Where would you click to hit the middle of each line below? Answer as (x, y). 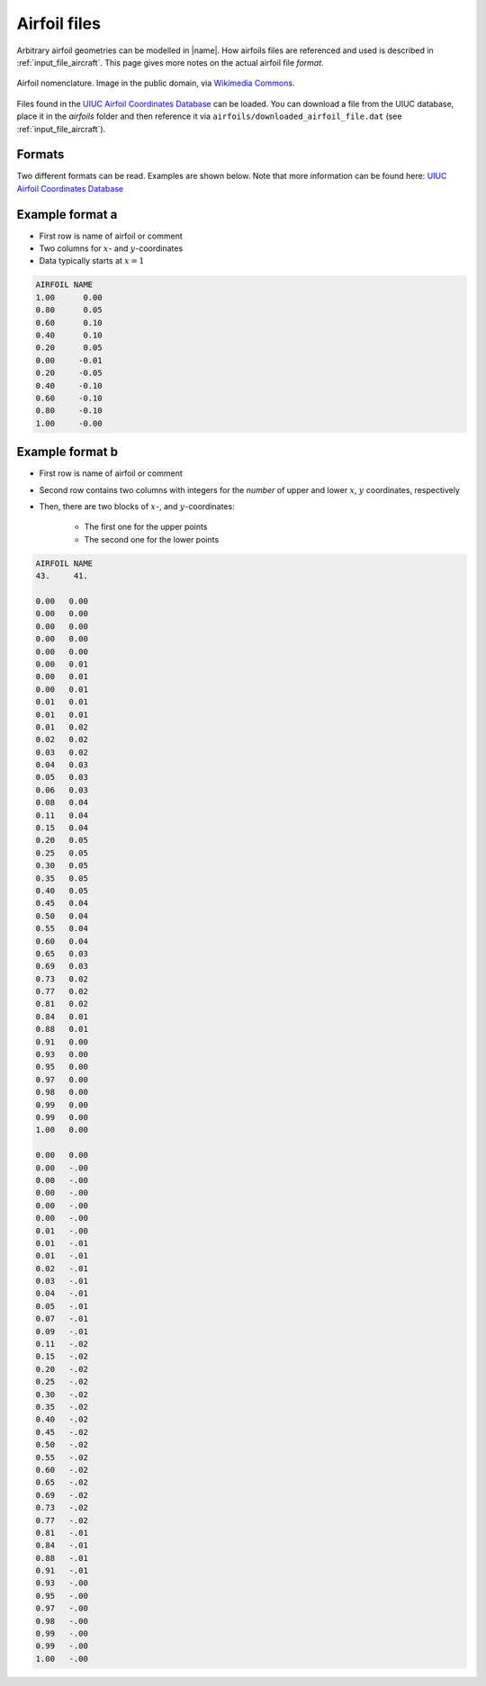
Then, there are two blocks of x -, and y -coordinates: (137, 507)
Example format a (67, 215)
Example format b (67, 452)
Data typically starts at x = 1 (92, 261)
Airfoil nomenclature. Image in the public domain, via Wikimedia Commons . (156, 83)
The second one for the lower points (152, 539)
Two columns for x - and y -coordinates (111, 248)
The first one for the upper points (146, 527)
